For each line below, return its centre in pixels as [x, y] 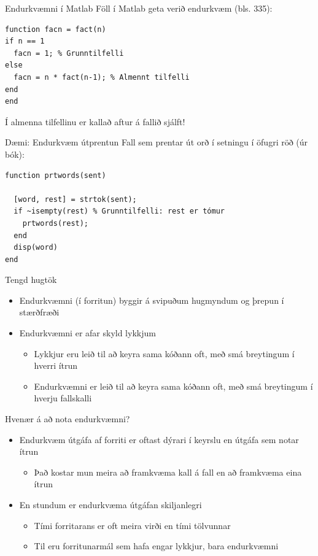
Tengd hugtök [31, 280]
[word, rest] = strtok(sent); [75, 199]
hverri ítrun [56, 365]
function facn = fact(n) [56, 29]
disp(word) [36, 248]
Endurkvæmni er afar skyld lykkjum [87, 333]
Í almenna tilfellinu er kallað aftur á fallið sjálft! [95, 121]
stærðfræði [39, 312]
